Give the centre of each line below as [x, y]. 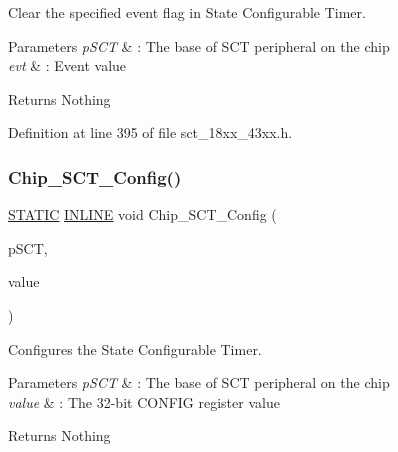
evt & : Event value [67, 65]
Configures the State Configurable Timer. [135, 348]
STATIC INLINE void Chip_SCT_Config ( [142, 214]
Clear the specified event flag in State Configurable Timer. [187, 12]
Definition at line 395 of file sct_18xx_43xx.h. [150, 132]
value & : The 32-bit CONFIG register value [144, 401]
